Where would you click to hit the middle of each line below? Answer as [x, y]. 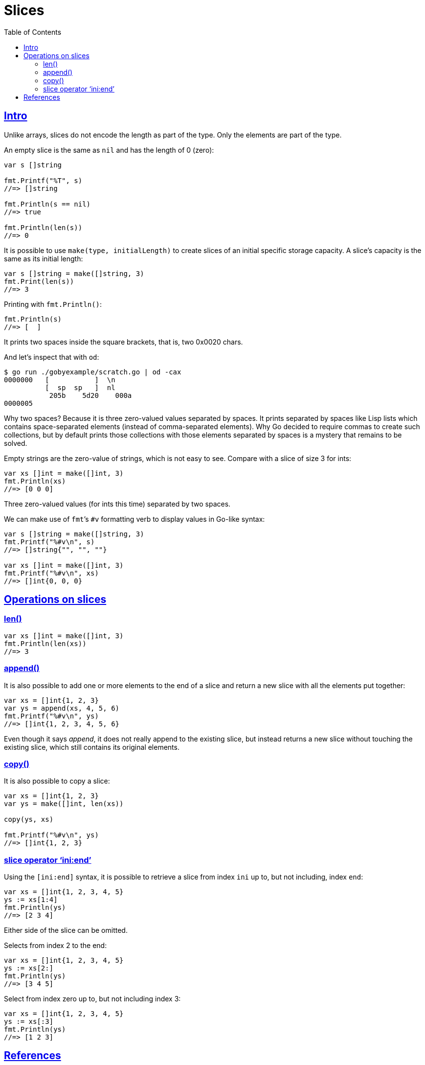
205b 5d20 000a [90, 395]
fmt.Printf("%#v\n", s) [49, 542]
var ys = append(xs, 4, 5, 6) [62, 708]
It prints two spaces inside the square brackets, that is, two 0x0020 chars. [123, 342]
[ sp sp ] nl [80, 387]
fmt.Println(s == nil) [47, 204]
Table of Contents [33, 32]
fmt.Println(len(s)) [43, 227]
